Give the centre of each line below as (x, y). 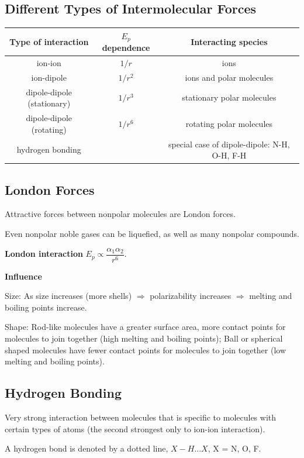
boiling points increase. (46, 307)
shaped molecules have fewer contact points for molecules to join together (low (146, 349)
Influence (23, 276)
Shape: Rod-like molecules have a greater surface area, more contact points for (145, 327)
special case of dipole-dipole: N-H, (229, 144)
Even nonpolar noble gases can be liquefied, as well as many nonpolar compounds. (152, 234)
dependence (126, 48)
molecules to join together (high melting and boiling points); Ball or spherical (144, 338)
